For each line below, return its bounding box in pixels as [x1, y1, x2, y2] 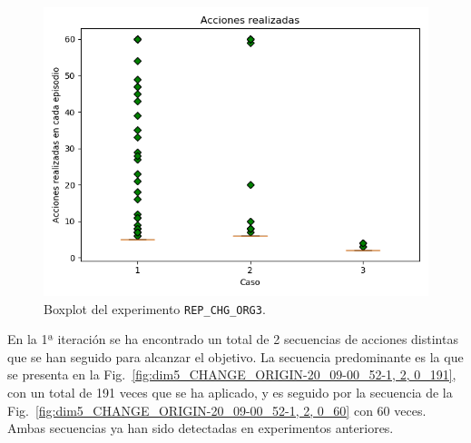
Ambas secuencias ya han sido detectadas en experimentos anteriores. [7, 418, 394, 438]
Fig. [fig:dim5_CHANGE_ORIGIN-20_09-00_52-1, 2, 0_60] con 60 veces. [7, 400, 427, 419]
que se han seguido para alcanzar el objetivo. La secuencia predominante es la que [7, 347, 464, 366]
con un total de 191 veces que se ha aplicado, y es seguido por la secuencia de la [7, 383, 453, 402]
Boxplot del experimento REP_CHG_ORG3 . [44, 299, 266, 318]
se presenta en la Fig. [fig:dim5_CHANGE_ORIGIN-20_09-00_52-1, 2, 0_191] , [7, 365, 456, 384]
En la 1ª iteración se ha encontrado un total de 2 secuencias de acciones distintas [7, 330, 458, 349]
